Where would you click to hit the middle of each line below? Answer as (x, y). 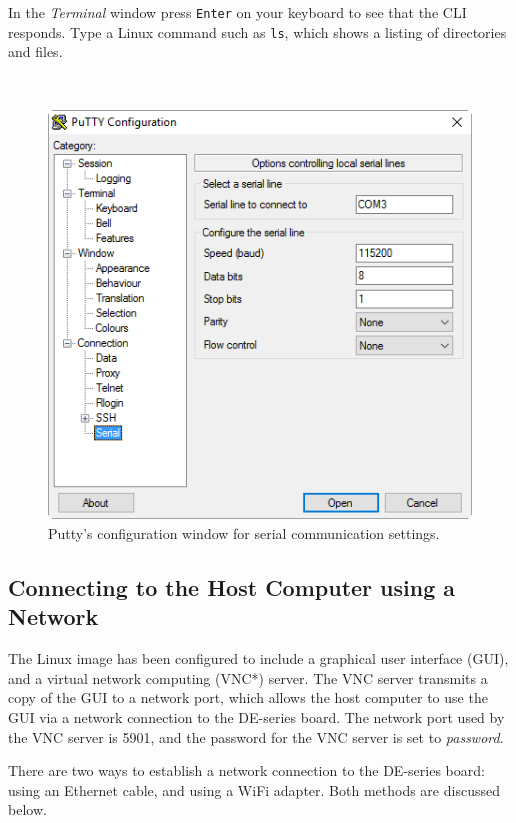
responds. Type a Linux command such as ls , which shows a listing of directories (257, 31)
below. (27, 809)
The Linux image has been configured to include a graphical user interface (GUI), (258, 658)
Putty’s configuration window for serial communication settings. (244, 533)
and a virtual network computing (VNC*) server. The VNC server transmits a (248, 677)
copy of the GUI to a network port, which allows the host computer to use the (248, 697)
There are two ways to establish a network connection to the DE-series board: (246, 770)
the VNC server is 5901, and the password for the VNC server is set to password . (256, 736)
